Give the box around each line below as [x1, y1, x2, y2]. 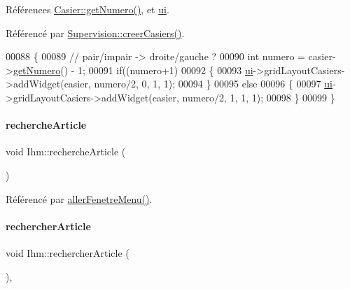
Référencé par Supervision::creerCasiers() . [6, 25, 185, 40]
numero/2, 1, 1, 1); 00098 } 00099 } [182, 90, 335, 104]
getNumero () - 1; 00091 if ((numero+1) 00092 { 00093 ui [13, 62, 253, 77]
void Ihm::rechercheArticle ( [6, 144, 126, 159]
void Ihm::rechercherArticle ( [6, 245, 129, 260]
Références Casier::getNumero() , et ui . [6, 2, 169, 16]
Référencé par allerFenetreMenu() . [6, 191, 153, 206]
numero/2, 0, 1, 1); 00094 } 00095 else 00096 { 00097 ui [94, 76, 332, 91]
